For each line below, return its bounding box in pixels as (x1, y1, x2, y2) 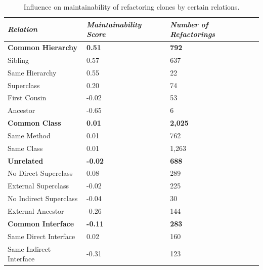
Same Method (8, 130, 51, 140)
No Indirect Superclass (8, 193, 78, 204)
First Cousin (8, 92, 47, 103)
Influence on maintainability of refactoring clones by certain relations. (23, 2, 240, 12)
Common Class (8, 118, 61, 128)
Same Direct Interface (8, 230, 75, 241)
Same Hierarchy (8, 67, 57, 78)
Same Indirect (8, 243, 51, 254)
